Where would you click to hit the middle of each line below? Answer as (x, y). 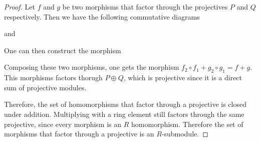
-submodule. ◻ (185, 134)
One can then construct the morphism (63, 50)
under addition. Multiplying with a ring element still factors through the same (124, 114)
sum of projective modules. (45, 87)
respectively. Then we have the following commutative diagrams (102, 16)
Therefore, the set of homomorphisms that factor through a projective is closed (125, 104)
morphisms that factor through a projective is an (79, 134)
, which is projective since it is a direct (183, 78)
